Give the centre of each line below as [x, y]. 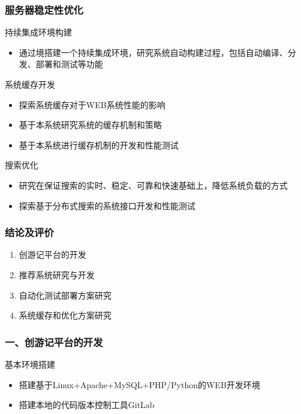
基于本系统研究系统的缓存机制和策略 [90, 125]
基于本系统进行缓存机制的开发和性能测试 [99, 145]
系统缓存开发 [30, 84]
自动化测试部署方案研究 [65, 295]
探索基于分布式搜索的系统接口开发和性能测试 [107, 205]
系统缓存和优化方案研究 [65, 315]
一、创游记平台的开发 [54, 342]
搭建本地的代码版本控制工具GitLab [87, 405]
